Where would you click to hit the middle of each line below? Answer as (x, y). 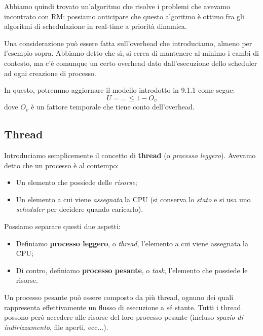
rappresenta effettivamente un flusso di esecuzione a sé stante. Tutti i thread (123, 307)
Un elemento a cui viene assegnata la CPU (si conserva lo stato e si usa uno (133, 199)
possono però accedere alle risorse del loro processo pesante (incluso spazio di (124, 317)
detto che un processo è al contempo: (62, 165)
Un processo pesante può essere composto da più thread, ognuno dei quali (119, 297)
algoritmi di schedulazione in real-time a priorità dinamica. (96, 26)
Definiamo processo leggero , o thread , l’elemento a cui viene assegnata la (132, 243)
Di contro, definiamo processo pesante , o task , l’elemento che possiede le (132, 270)
